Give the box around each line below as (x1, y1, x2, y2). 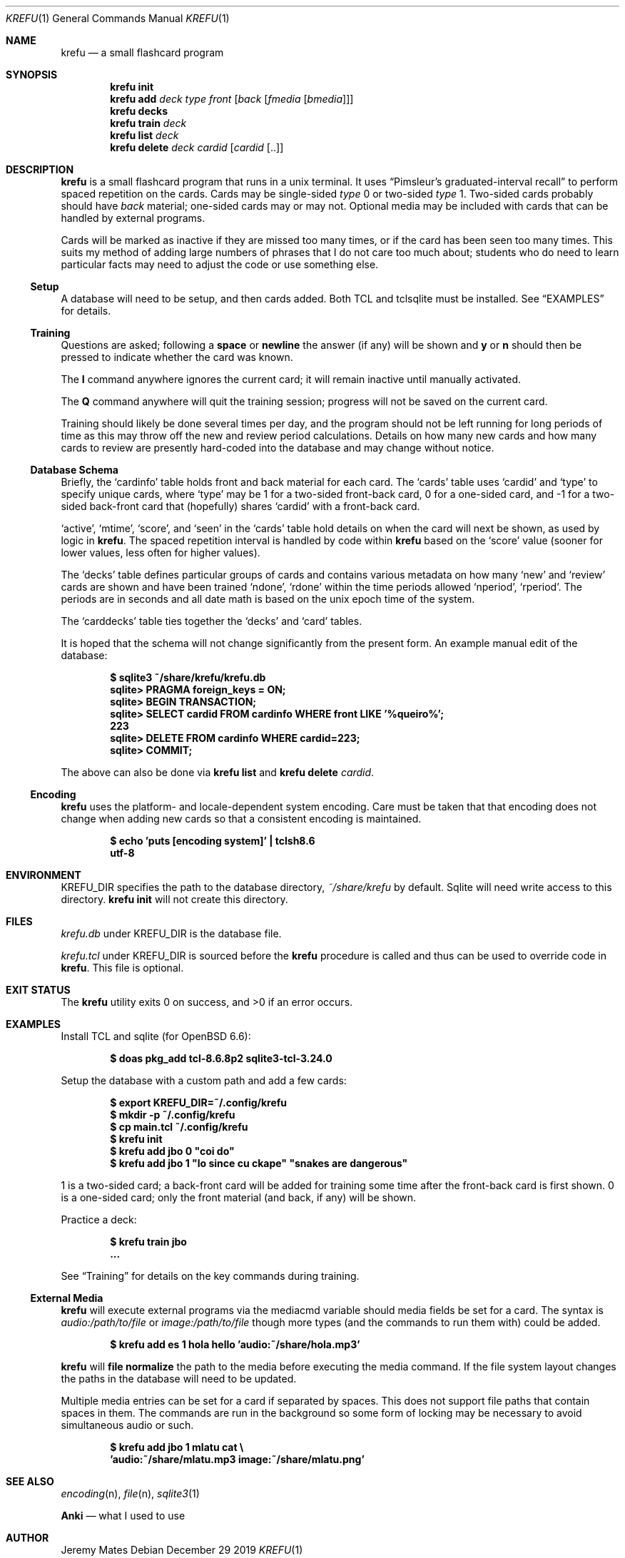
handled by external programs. (61, 212, 205, 224)
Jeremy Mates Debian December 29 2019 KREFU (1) (61, 1544, 303, 1556)
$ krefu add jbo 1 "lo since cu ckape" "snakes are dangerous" (110, 1157, 408, 1169)
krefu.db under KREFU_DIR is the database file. (61, 927, 282, 940)
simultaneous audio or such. (61, 1419, 194, 1431)
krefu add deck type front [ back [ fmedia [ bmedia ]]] (110, 93, 354, 105)
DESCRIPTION (6, 163, 74, 175)
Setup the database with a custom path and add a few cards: (61, 1074, 347, 1086)
